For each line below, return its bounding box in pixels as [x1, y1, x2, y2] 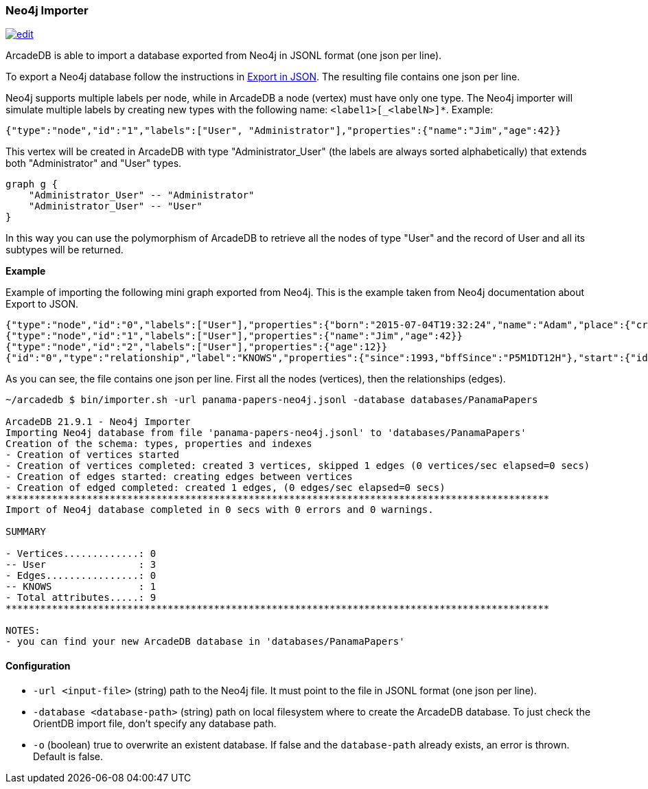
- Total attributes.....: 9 [5, 592, 157, 604]
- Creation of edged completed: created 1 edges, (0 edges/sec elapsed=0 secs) [5, 482, 445, 494]
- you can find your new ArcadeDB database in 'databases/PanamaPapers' [5, 636, 405, 648]
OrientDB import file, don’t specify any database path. [33, 717, 277, 729]
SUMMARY [5, 526, 47, 538]
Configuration [5, 659, 71, 672]
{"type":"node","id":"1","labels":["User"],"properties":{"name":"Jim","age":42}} [5, 330, 463, 342]
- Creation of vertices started [5, 449, 179, 461]
